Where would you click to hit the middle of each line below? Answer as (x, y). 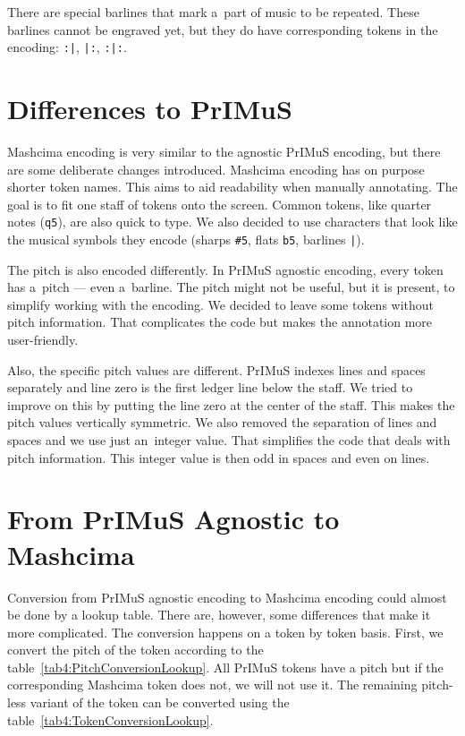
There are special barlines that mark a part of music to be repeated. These (213, 12)
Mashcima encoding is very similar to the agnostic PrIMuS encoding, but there (224, 151)
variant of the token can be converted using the (160, 702)
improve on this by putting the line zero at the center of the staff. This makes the (231, 404)
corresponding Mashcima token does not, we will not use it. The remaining (212, 685)
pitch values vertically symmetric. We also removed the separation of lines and (222, 422)
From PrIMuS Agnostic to (173, 519)
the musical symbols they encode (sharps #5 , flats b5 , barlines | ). (186, 239)
